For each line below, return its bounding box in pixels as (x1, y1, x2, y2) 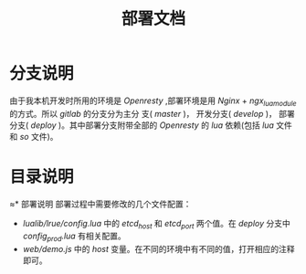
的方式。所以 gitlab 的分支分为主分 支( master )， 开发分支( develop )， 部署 (9, 108, 295, 119)
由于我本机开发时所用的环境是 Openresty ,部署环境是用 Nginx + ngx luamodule (9, 95, 297, 108)
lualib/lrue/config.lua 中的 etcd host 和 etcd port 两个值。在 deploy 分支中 (22, 217, 290, 231)
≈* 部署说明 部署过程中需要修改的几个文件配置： (9, 198, 192, 209)
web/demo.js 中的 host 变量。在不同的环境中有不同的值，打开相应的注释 (22, 244, 295, 255)
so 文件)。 (19, 131, 58, 142)
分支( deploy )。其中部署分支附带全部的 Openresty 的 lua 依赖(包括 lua (9, 120, 274, 131)
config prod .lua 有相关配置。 (22, 230, 126, 244)
